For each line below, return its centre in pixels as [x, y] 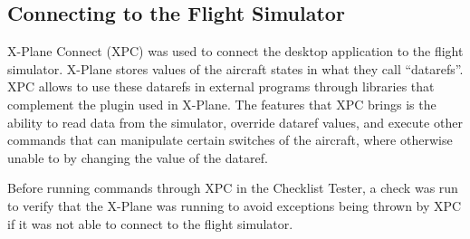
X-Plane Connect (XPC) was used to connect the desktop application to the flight [235, 51]
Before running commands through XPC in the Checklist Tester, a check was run [233, 188]
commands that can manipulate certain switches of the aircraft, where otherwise [230, 140]
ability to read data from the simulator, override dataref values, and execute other [235, 122]
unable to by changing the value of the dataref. [138, 157]
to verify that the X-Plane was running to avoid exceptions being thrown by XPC [235, 205]
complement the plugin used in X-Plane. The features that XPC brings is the [222, 104]
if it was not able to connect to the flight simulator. [150, 223]
